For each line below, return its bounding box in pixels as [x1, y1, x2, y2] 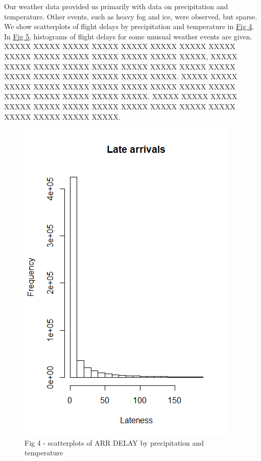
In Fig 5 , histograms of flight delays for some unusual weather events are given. [4, 31, 252, 41]
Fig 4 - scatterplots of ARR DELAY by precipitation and [25, 437, 204, 448]
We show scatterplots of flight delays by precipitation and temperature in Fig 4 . [4, 21, 254, 32]
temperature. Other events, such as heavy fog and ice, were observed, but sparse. [4, 11, 257, 21]
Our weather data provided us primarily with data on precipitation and [4, 1, 228, 11]
